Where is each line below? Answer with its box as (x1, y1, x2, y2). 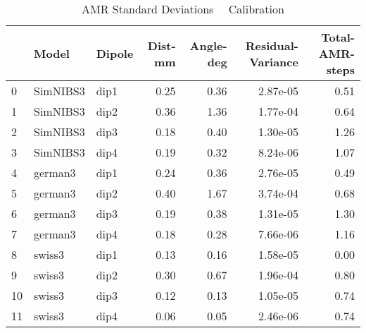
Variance (249, 53, 298, 70)
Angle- (189, 37, 227, 54)
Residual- (245, 37, 298, 54)
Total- (321, 29, 355, 45)
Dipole (96, 45, 134, 61)
